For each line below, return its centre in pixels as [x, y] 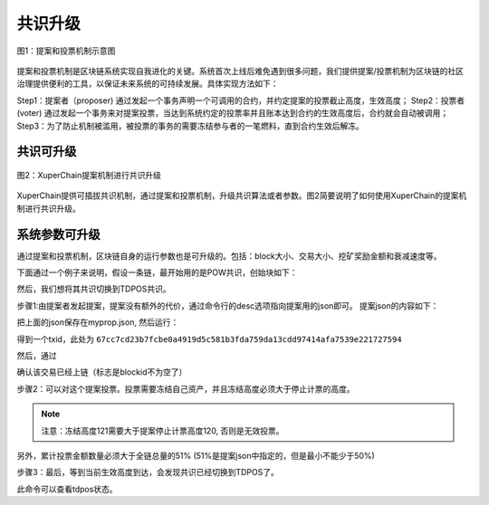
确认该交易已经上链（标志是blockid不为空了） [102, 372]
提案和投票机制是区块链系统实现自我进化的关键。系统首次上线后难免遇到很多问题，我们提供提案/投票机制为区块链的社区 [240, 71]
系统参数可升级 [58, 234]
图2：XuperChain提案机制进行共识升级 [89, 175]
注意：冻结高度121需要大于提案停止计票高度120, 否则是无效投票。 [163, 431]
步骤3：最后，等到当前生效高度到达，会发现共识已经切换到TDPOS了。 [148, 472]
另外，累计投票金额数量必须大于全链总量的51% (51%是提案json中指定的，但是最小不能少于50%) [196, 455]
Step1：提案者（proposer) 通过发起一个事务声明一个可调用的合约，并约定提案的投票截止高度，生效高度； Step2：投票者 [241, 100]
